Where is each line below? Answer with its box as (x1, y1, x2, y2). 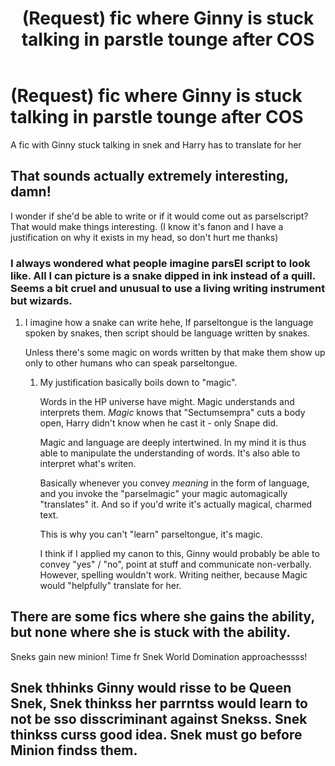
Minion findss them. (10, 742, 138, 759)
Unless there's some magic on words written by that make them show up (24, 347, 326, 359)
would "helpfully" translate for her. (39, 580, 182, 592)
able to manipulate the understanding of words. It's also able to (39, 447, 301, 459)
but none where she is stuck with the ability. (10, 624, 292, 641)
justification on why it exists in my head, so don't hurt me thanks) (10, 231, 279, 243)
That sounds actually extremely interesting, (10, 168, 289, 185)
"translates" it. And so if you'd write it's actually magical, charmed (39, 498, 313, 511)
